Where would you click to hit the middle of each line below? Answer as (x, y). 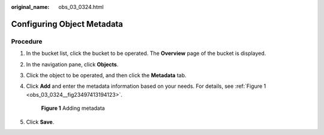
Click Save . (40, 122)
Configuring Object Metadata (67, 24)
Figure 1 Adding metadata (73, 108)
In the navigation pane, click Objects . (72, 64)
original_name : (30, 7)
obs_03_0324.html (81, 7)
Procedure (27, 41)
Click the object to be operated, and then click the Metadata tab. (106, 75)
